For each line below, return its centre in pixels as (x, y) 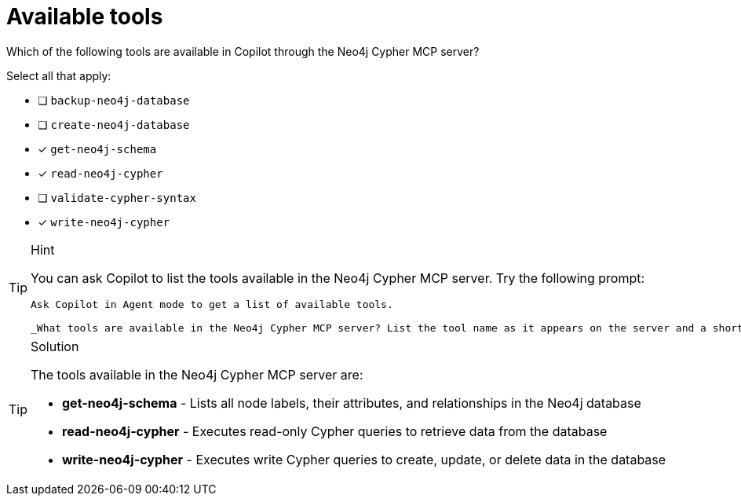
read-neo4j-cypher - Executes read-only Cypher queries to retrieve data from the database (335, 431)
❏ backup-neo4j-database (114, 100)
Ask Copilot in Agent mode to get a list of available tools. (212, 304)
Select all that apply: (59, 75)
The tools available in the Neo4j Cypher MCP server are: (197, 374)
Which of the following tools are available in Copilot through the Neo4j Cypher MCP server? (243, 51)
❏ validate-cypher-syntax (117, 197)
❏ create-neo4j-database (114, 124)
